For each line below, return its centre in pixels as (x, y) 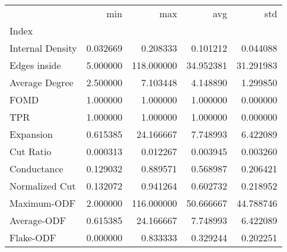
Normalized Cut (43, 186)
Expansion (31, 134)
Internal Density (43, 48)
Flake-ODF (33, 237)
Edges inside (35, 65)
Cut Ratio (31, 151)
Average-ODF (38, 220)
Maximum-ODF (43, 203)
